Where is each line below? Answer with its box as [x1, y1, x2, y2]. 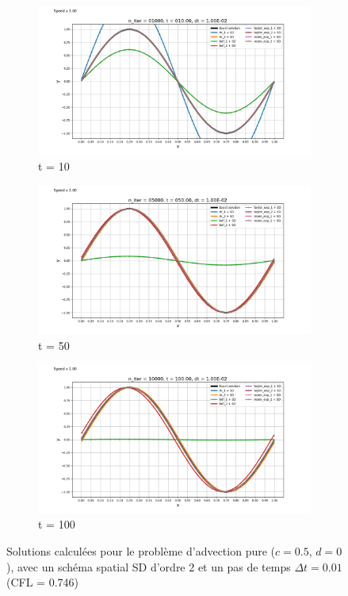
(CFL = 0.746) [6, 574, 78, 590]
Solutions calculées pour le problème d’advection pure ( [6, 542, 276, 559]
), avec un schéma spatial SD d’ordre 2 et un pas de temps [6, 558, 291, 575]
